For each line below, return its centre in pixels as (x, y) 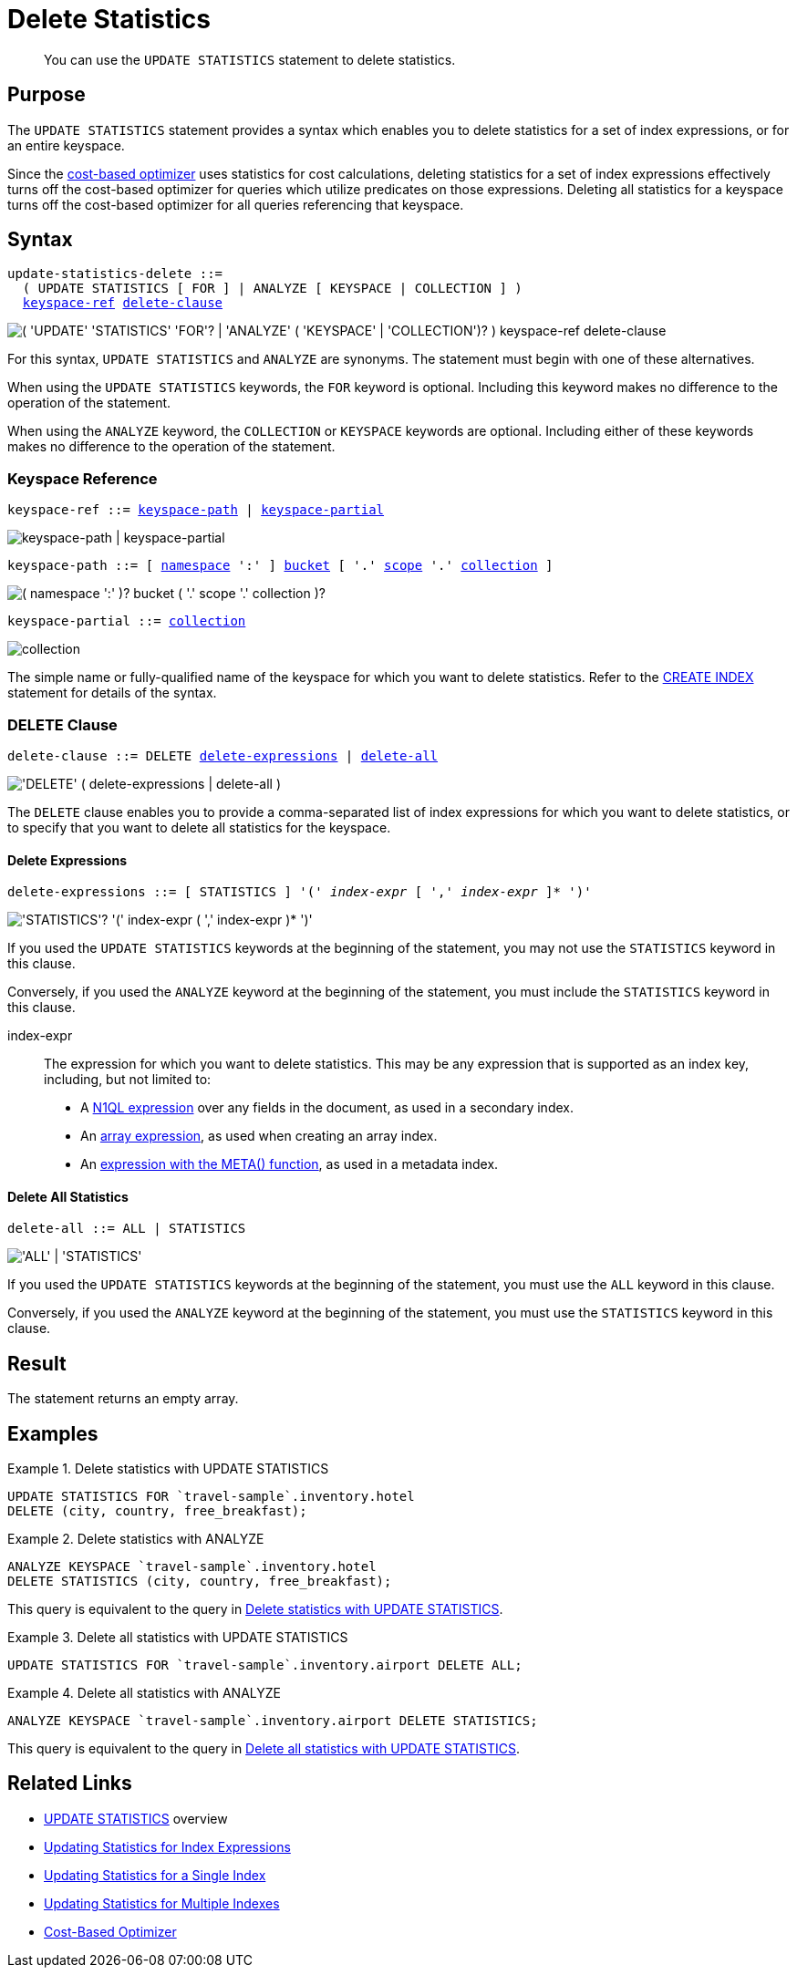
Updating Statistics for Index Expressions (167, 1846)
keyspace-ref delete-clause (123, 303)
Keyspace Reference (83, 478)
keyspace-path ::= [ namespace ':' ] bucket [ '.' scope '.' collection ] (280, 566)
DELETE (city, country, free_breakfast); (157, 1511)
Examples (53, 1433)
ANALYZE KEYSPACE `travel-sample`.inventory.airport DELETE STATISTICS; (273, 1721)
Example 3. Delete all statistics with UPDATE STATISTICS (178, 1638)
